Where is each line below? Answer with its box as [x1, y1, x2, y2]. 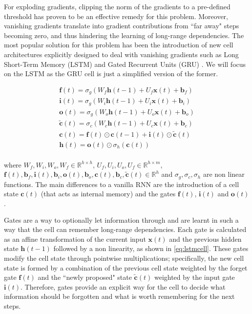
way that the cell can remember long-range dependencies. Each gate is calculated [4, 224, 247, 234]
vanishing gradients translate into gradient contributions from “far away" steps [4, 21, 239, 31]
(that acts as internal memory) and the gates [41, 188, 176, 199]
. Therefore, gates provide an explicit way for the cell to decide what [21, 281, 226, 292]
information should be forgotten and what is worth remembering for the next [4, 291, 235, 301]
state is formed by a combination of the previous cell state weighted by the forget [4, 262, 248, 272]
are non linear [203, 169, 245, 179]
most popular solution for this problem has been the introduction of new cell [4, 40, 233, 50]
